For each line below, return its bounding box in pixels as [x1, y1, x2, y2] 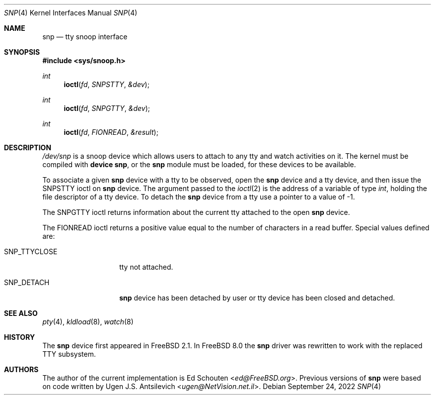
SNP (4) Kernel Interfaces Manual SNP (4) [4, 8, 138, 17]
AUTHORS [4, 365, 39, 374]
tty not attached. [119, 263, 173, 271]
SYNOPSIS [4, 48, 40, 56]
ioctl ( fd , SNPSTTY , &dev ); [64, 80, 149, 89]
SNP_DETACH [4, 278, 50, 287]
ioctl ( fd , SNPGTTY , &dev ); [64, 104, 150, 112]
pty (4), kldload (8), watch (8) [42, 317, 134, 326]
